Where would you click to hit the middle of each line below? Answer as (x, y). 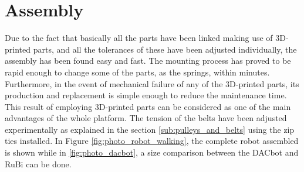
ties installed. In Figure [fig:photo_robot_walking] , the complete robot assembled (152, 141)
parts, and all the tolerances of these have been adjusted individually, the (165, 49)
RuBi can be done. (38, 164)
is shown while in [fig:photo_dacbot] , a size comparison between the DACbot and (152, 152)
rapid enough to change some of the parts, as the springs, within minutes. (137, 72)
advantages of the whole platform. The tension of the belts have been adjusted (146, 118)
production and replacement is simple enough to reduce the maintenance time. (146, 95)
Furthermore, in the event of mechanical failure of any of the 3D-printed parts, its (152, 83)
